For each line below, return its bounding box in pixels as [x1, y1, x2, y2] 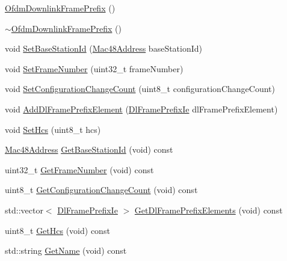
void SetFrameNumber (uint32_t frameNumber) [5, 62, 184, 75]
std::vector [5, 203, 43, 216]
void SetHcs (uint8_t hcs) [5, 123, 101, 135]
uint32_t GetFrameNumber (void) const [5, 163, 154, 176]
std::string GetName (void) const [5, 244, 127, 257]
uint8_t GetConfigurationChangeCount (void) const [5, 183, 198, 196]
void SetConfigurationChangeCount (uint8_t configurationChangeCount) [5, 82, 275, 95]
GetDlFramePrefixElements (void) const [134, 203, 283, 216]
